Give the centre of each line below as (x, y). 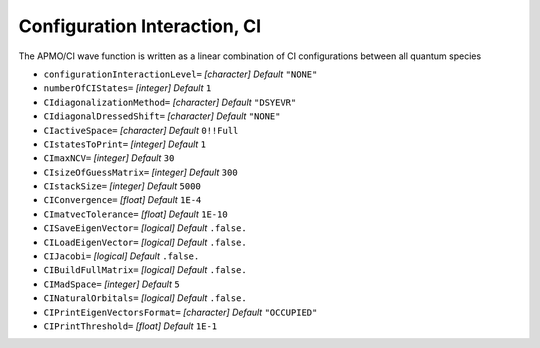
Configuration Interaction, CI (140, 26)
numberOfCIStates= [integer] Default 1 (127, 88)
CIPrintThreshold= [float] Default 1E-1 (130, 326)
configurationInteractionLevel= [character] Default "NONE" (180, 74)
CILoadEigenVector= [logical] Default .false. (145, 242)
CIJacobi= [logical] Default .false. (121, 256)
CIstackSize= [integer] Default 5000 (122, 186)
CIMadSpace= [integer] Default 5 (111, 284)
